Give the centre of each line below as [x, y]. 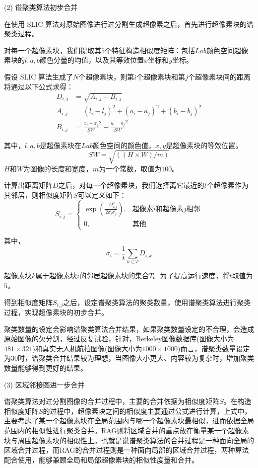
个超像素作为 [227, 185]
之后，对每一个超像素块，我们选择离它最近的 [131, 185]
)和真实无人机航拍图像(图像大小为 [87, 348]
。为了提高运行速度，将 [191, 275]
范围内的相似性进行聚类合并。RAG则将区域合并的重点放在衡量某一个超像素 [127, 430]
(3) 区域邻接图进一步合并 [44, 384]
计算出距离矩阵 [28, 185]
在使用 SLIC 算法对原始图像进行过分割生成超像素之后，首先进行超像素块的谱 [129, 24]
